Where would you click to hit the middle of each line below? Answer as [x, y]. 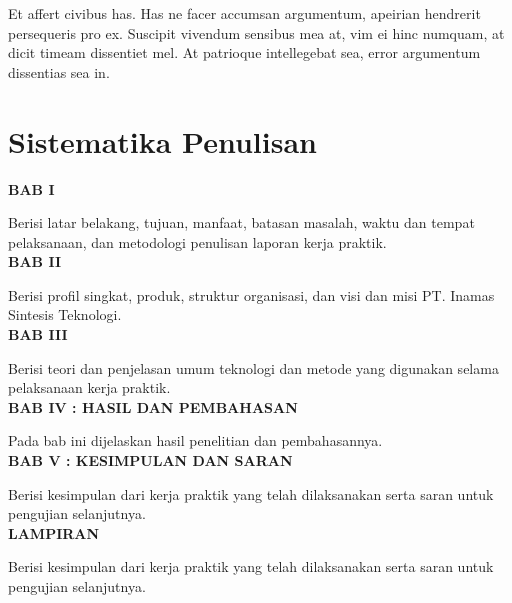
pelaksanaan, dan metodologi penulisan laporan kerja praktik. [197, 241]
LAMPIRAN [54, 532]
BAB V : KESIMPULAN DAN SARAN [150, 460]
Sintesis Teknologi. [65, 314]
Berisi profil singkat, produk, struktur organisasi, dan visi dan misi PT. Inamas [251, 294]
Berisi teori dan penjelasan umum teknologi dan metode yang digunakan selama [253, 367]
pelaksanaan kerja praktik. [89, 387]
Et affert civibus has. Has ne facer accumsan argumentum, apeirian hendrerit [244, 13]
